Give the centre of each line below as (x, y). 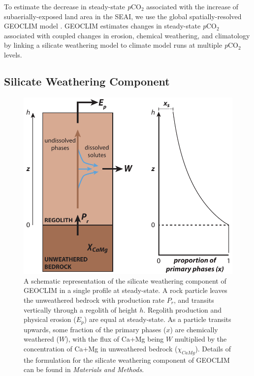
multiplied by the (201, 339)
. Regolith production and (183, 309)
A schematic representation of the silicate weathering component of (125, 280)
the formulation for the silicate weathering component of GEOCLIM (127, 360)
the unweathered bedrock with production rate (94, 300)
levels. (13, 54)
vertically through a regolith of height (80, 309)
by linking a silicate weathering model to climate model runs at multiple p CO (121, 45)
